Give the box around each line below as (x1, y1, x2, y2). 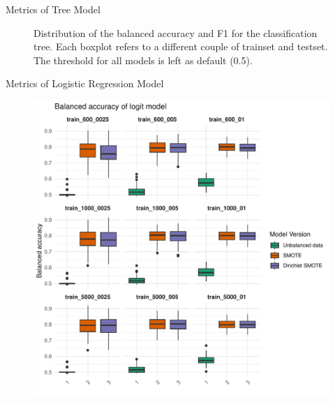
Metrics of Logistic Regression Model (6, 76, 164, 91)
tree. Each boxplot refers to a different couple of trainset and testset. (33, 39, 328, 54)
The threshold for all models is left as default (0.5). (33, 52, 253, 67)
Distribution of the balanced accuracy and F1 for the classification (33, 25, 318, 40)
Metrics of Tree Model (6, 2, 100, 16)
